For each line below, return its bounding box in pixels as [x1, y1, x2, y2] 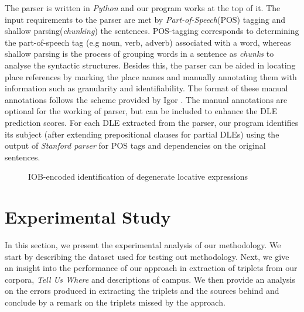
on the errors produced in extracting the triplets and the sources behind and [5, 284, 279, 297]
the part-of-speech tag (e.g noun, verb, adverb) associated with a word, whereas [5, 36, 291, 48]
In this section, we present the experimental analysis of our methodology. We [5, 239, 281, 251]
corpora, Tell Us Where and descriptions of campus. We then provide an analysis [5, 273, 296, 285]
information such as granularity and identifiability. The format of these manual [5, 82, 288, 94]
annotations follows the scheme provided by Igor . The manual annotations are [5, 93, 288, 105]
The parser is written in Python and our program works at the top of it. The [5, 2, 281, 13]
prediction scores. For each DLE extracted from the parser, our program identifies [5, 116, 299, 128]
